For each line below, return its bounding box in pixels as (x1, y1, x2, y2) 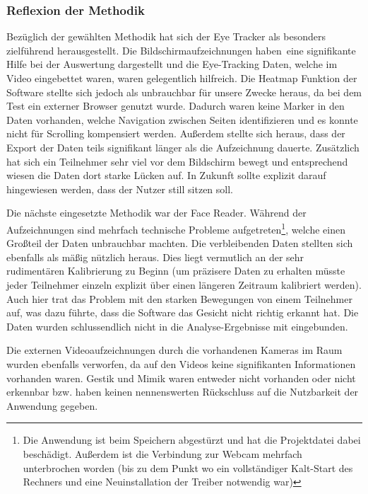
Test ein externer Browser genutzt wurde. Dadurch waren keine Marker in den (6, 98, 345, 113)
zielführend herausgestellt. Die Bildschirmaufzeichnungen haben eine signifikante (6, 42, 356, 57)
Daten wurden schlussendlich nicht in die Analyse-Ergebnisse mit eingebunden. (6, 318, 348, 333)
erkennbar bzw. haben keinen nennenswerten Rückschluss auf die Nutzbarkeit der (6, 384, 359, 399)
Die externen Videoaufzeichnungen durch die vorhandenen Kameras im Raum (6, 343, 343, 357)
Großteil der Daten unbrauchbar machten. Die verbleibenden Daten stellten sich (6, 236, 353, 251)
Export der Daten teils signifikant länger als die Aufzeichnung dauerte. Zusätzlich (6, 139, 360, 154)
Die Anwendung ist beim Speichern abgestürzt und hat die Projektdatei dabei (23, 432, 361, 447)
